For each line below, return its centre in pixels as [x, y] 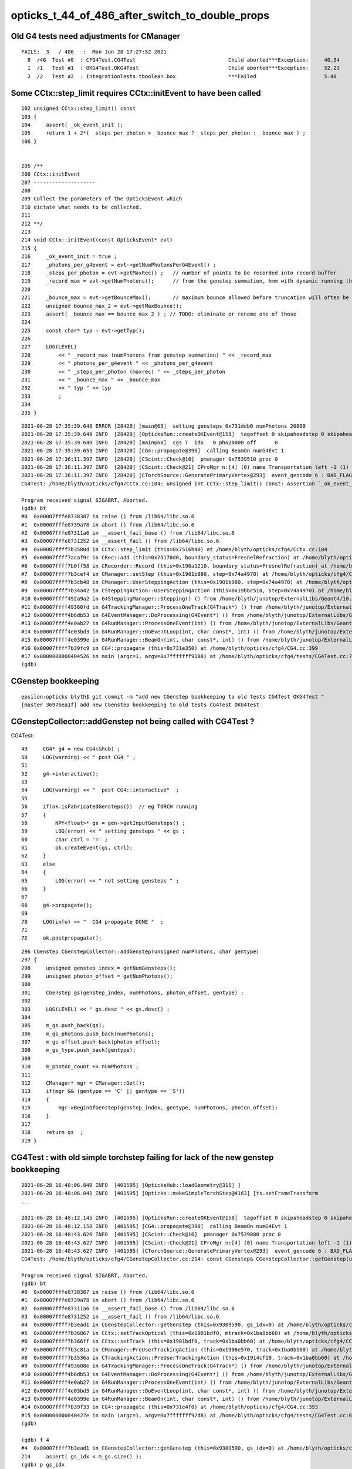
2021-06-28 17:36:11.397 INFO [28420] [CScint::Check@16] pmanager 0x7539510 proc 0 [150, 459]
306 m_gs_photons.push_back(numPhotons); [88, 1034]
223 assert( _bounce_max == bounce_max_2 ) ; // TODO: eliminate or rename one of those [159, 314]
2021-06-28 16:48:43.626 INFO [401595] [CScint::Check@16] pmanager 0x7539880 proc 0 [151, 1235]
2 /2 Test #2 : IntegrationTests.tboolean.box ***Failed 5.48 [182, 76]
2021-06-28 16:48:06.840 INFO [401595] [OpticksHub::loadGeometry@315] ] [131, 1185]
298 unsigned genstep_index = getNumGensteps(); [99, 968]
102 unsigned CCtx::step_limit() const [79, 108]
